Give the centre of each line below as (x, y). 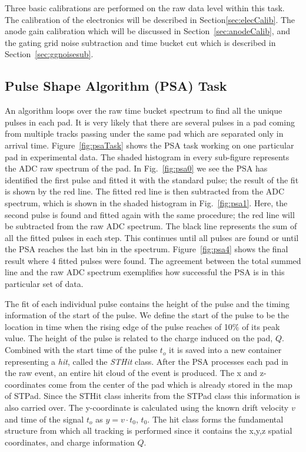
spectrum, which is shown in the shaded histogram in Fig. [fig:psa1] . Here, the (146, 202)
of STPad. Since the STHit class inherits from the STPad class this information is (152, 396)
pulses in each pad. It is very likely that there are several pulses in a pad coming (150, 122)
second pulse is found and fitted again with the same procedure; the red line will (150, 214)
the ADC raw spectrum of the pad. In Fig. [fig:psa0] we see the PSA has (136, 168)
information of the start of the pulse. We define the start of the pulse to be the (147, 315)
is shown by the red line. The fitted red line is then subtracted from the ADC (145, 191)
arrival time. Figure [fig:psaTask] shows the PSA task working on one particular (149, 145)
